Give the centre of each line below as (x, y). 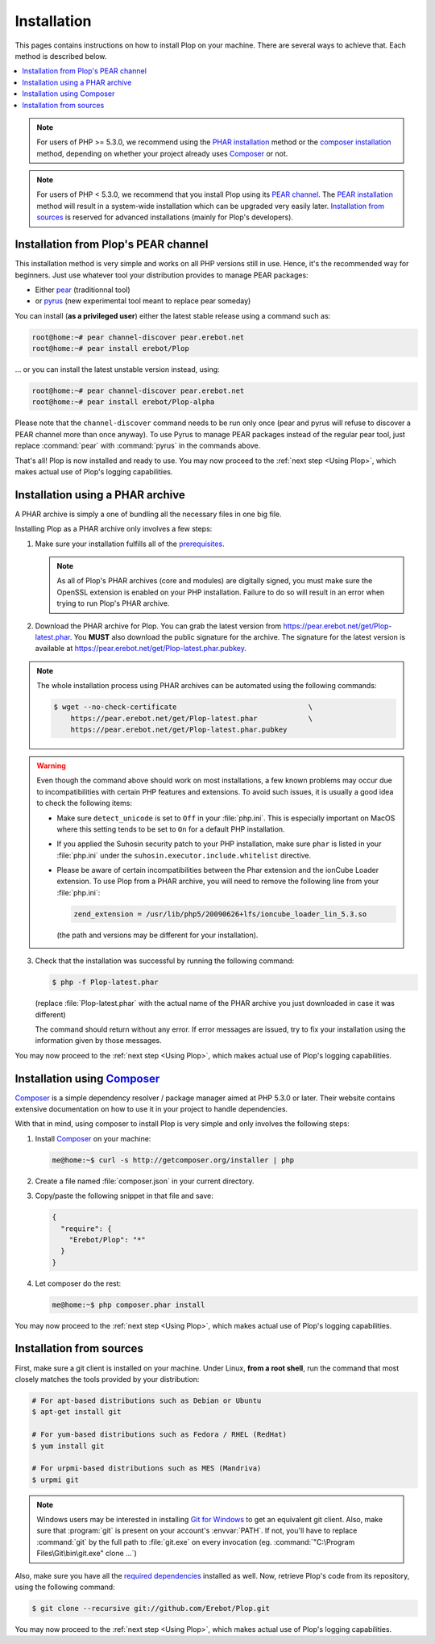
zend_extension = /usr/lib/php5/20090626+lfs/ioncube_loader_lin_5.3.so (220, 914)
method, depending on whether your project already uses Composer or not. (162, 153)
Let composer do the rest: (78, 1283)
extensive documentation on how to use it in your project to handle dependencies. (151, 1109)
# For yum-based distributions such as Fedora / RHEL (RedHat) (159, 1435)
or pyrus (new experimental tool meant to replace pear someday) (143, 301)
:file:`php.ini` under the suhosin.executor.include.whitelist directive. (184, 855)
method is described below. (61, 56)
